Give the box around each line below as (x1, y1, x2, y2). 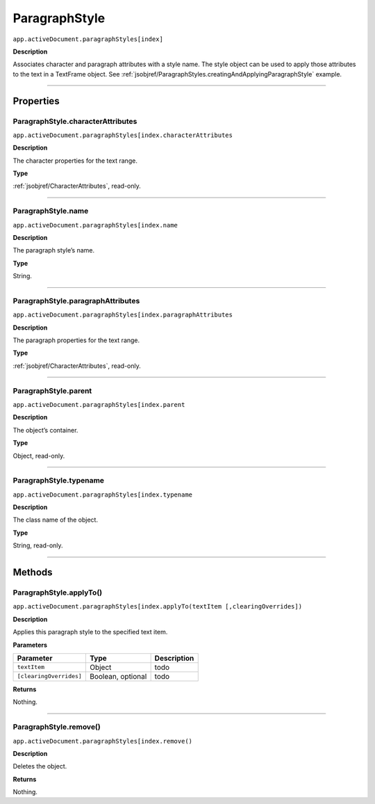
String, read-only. (12, 541, 63, 549)
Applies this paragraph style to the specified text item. (12, 628, 168, 636)
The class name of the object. (12, 515, 99, 524)
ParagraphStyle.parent (12, 386, 92, 396)
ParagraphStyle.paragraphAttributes (12, 296, 140, 305)
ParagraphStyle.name (12, 206, 89, 216)
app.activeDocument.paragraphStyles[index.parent (12, 401, 185, 408)
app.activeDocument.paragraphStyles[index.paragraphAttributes (12, 311, 233, 319)
